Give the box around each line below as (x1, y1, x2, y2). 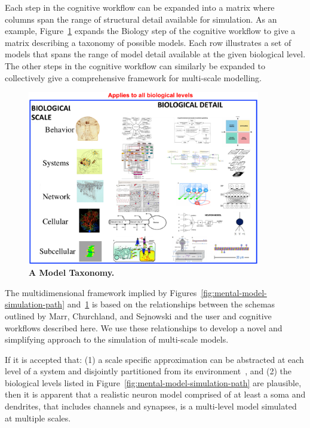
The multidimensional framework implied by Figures (5, 286, 197, 298)
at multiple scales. (5, 411, 71, 424)
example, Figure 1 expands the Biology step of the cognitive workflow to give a (5, 24, 296, 37)
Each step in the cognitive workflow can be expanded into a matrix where (5, 1, 275, 13)
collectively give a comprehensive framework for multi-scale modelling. (5, 71, 262, 84)
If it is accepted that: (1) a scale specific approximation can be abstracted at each (5, 353, 304, 365)
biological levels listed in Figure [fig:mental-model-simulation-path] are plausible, (5, 376, 302, 389)
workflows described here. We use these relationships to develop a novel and (5, 321, 283, 334)
